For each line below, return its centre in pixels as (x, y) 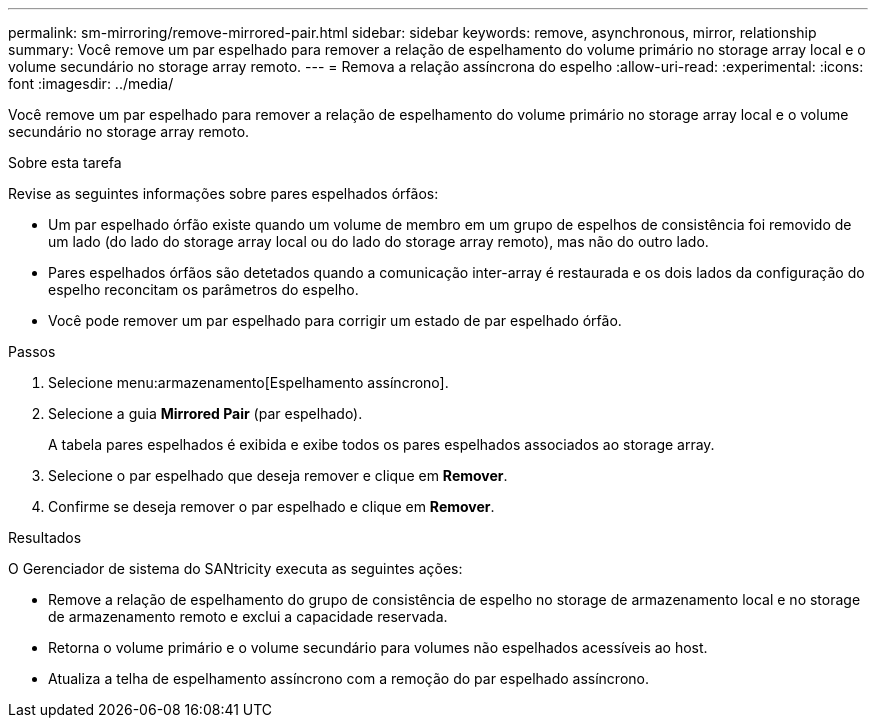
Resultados (45, 537)
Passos (32, 351)
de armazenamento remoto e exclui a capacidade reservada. (248, 616)
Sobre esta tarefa (65, 162)
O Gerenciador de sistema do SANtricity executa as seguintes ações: (235, 568)
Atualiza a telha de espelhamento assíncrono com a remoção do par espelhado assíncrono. (349, 678)
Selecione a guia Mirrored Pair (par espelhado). (205, 413)
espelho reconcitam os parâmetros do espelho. (203, 289)
